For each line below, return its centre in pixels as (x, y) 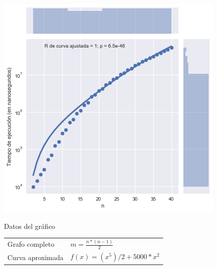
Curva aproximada (36, 257)
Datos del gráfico (30, 226)
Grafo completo (31, 244)
